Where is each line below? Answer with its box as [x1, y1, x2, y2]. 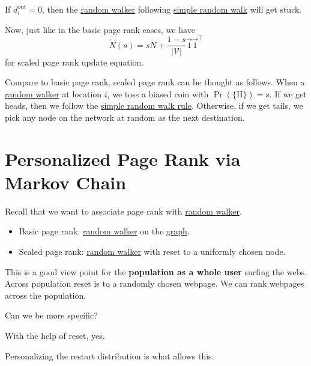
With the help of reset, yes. [5, 329, 105, 341]
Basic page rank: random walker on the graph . [19, 225, 190, 237]
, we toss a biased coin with [107, 87, 209, 100]
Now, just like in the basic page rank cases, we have [5, 23, 195, 35]
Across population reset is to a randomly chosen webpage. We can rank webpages [5, 277, 304, 290]
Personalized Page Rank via [5, 146, 241, 171]
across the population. [5, 288, 86, 301]
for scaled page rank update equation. [5, 55, 144, 68]
